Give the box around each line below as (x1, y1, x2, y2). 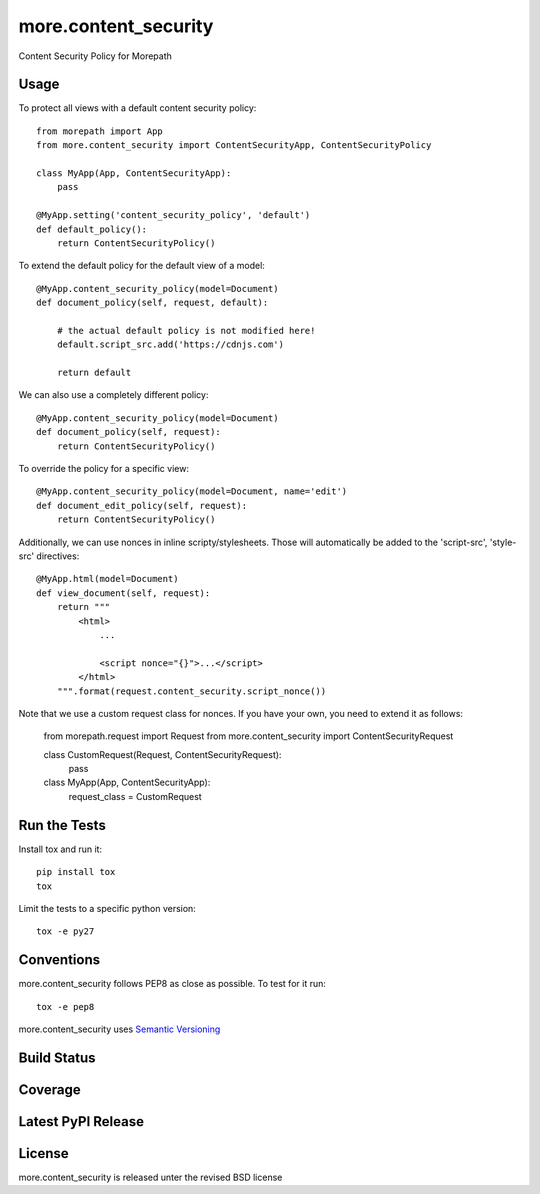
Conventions (18, 951, 101, 969)
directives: (36, 550, 80, 562)
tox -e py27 (36, 926, 95, 937)
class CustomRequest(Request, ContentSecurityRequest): (43, 748, 282, 760)
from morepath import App (36, 125, 164, 137)
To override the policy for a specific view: (18, 463, 190, 475)
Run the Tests (18, 816, 107, 834)
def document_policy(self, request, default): (36, 297, 269, 309)
